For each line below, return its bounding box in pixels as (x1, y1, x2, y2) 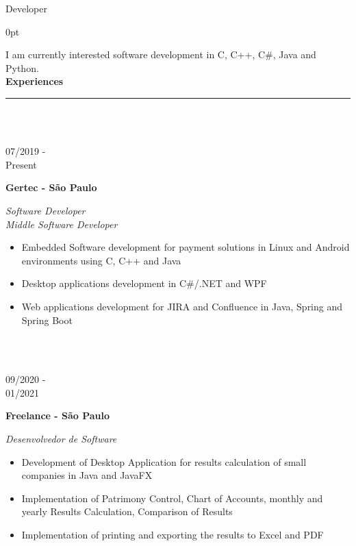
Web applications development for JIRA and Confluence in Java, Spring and (21, 299, 343, 313)
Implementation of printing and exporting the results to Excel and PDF (21, 528, 324, 542)
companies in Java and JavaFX (21, 468, 153, 482)
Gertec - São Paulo (5, 180, 97, 195)
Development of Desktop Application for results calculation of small (21, 454, 307, 469)
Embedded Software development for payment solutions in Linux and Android (21, 240, 350, 254)
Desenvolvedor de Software (5, 432, 117, 446)
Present (5, 157, 37, 171)
